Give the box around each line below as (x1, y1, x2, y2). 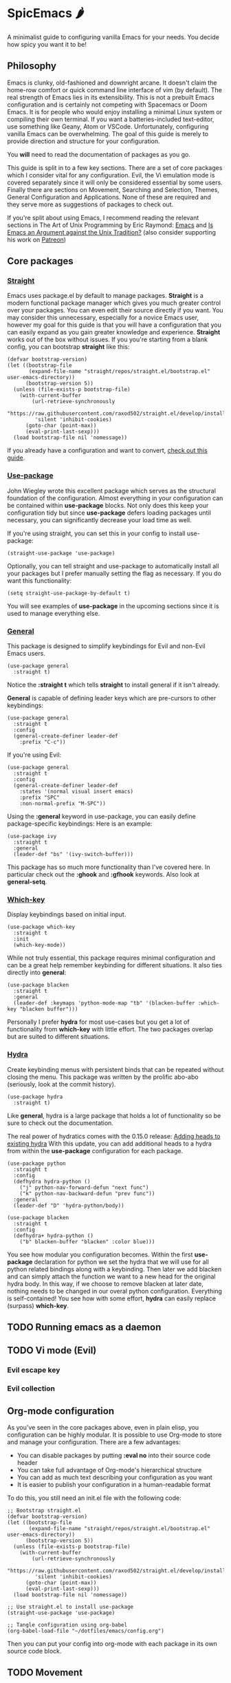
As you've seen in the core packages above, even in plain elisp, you (7, 1424, 199, 1432)
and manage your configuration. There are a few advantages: (7, 1438, 181, 1446)
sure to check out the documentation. (7, 1119, 113, 1127)
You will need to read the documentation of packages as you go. (7, 150, 190, 158)
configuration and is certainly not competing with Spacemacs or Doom (7, 100, 208, 109)
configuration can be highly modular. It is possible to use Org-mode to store (7, 1430, 222, 1439)
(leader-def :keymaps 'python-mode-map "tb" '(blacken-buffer (13, 1000, 195, 1007)
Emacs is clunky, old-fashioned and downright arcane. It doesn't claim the (7, 78, 217, 87)
